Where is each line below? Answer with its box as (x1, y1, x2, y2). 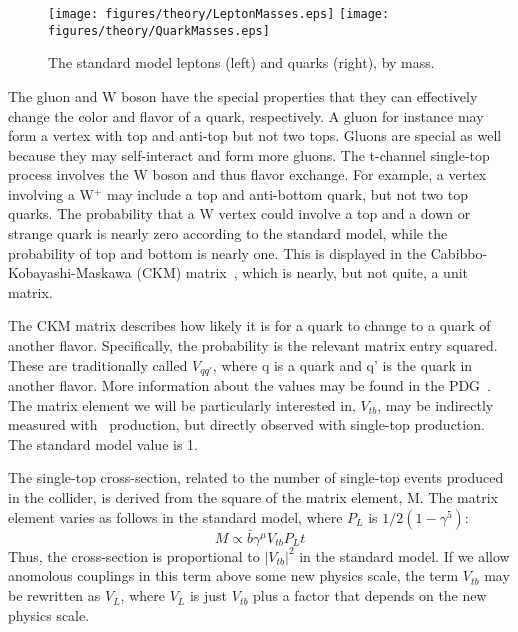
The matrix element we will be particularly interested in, (8, 394, 356, 415)
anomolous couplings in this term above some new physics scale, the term (8, 565, 459, 586)
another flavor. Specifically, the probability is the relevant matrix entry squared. (8, 335, 498, 356)
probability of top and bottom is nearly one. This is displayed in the (8, 242, 427, 263)
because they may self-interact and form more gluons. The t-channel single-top (8, 144, 490, 165)
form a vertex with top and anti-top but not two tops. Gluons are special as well (8, 125, 502, 146)
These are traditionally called (8, 354, 188, 375)
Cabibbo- (430, 242, 488, 263)
